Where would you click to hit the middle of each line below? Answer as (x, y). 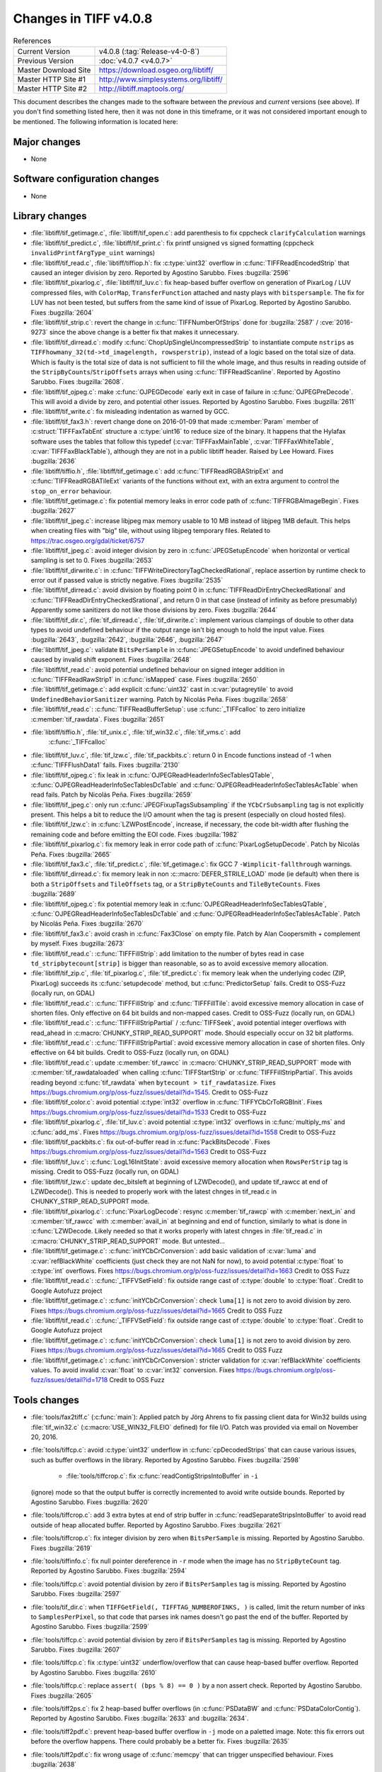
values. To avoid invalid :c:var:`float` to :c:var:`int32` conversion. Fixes (133, 1370)
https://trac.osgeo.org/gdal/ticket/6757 (88, 540)
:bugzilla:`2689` (54, 894)
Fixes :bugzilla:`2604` (62, 313)
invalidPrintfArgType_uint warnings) (93, 253)
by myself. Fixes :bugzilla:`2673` (78, 943)
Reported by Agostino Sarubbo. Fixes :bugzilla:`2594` (109, 1571)
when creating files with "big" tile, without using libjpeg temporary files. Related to (150, 531)
